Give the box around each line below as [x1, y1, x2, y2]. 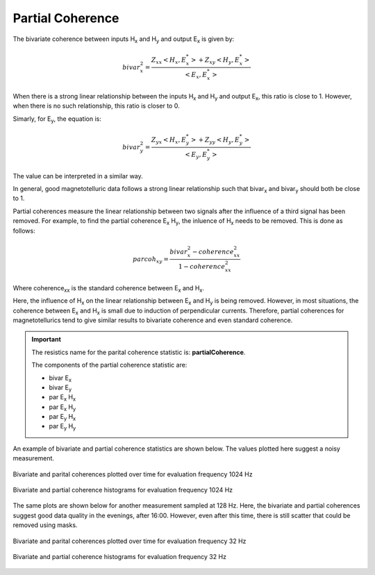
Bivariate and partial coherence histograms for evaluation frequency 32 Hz [12, 553, 227, 560]
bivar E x [49, 374, 72, 383]
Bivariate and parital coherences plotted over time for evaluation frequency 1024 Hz [12, 469, 253, 478]
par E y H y [49, 422, 76, 432]
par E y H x [49, 412, 76, 422]
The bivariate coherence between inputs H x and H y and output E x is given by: [12, 35, 235, 44]
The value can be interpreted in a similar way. [12, 172, 144, 180]
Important [31, 335, 62, 344]
